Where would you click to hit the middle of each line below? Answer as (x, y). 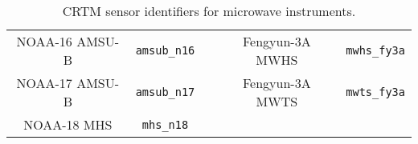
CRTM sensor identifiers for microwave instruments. (209, 11)
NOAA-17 (44, 83)
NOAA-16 (44, 41)
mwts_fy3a (375, 92)
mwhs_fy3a (375, 50)
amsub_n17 (165, 92)
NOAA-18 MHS (68, 124)
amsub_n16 (165, 50)
